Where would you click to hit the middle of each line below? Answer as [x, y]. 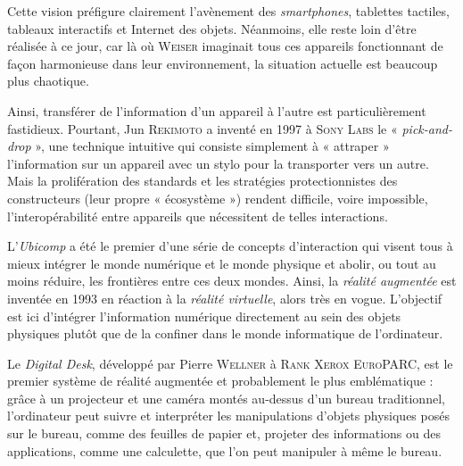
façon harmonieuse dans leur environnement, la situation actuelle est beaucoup [223, 63]
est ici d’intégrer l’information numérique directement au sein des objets [204, 316]
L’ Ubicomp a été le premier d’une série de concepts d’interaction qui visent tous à [230, 246]
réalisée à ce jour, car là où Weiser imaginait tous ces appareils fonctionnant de [225, 46]
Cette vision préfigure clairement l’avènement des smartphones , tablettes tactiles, [228, 11]
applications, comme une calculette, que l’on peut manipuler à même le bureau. [225, 450]
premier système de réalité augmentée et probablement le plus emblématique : [220, 381]
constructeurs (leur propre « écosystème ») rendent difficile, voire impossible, [218, 198]
